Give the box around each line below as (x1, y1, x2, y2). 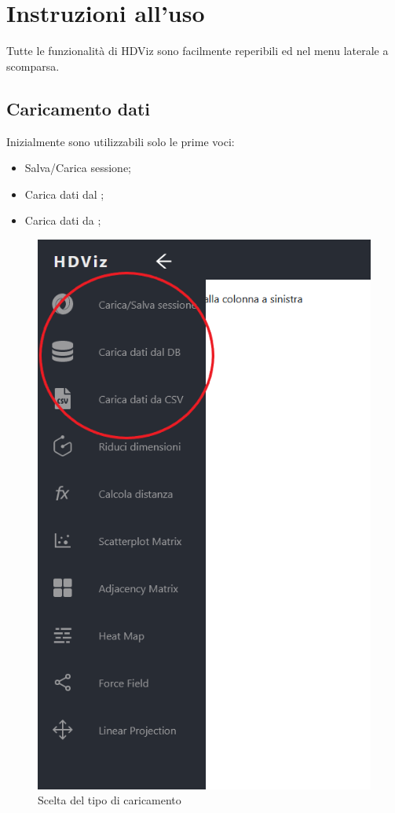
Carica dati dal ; (24, 185, 104, 202)
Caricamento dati (6, 96, 150, 120)
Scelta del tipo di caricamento (38, 792, 181, 808)
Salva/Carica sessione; (24, 159, 131, 176)
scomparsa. (6, 57, 60, 74)
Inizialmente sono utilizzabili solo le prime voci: (6, 133, 235, 149)
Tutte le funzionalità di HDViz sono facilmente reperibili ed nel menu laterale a (6, 42, 389, 59)
